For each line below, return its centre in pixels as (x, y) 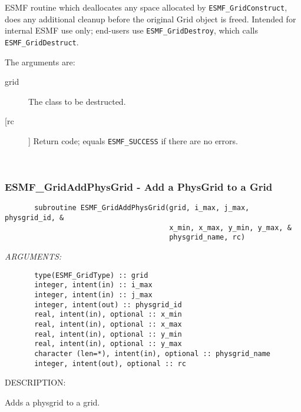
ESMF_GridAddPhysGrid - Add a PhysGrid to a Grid (139, 187)
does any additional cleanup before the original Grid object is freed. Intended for (150, 19)
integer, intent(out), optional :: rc (110, 363)
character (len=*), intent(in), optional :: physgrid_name (153, 353)
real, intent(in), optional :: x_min (108, 315)
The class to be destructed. (77, 101)
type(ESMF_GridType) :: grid (91, 275)
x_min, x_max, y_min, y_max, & (230, 227)
